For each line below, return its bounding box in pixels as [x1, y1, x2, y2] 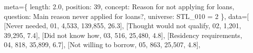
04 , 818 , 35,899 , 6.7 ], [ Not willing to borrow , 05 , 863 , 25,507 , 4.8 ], [4, 39, 201, 50]
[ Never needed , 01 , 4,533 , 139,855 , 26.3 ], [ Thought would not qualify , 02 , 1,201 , [4, 20, 241, 31]
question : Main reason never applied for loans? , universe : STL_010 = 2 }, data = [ [4, 11, 249, 21]
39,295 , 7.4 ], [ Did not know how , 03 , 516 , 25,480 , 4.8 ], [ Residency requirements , [4, 30, 242, 40]
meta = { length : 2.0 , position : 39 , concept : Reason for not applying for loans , [4, 1, 234, 11]
